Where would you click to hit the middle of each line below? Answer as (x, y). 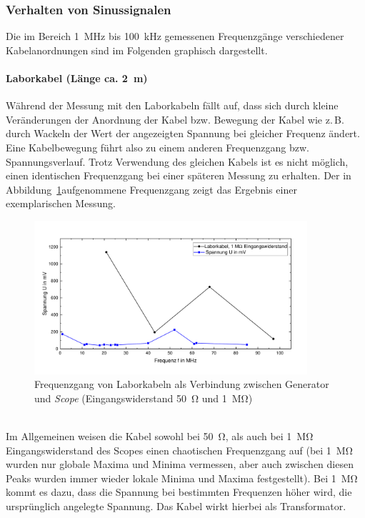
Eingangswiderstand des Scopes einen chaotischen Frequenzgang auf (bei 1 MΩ (179, 450)
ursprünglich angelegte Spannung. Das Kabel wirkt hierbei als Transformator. (176, 505)
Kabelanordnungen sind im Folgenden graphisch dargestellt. (137, 50)
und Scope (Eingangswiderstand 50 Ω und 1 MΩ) (144, 398)
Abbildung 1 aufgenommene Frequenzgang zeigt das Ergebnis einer (151, 189)
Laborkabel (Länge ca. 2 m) (77, 78)
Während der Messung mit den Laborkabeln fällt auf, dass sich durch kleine (172, 105)
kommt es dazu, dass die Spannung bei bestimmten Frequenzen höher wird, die (179, 492)
